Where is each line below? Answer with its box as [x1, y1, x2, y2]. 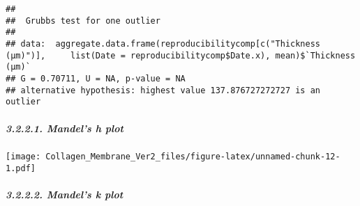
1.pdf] [6, 164, 36, 174]
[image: [6, 152, 41, 162]
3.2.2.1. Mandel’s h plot [6, 120, 123, 135]
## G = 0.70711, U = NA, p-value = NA [6, 73, 186, 84]
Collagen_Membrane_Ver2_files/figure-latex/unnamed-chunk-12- [45, 152, 340, 162]
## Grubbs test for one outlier [6, 15, 160, 26]
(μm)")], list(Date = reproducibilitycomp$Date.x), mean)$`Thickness [6, 50, 356, 61]
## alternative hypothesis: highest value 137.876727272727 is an [6, 85, 321, 95]
